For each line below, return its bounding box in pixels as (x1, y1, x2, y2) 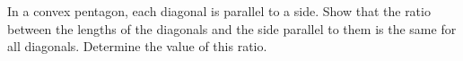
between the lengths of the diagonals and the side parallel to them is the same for (7, 19, 457, 38)
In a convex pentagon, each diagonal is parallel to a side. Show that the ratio (7, 2, 431, 20)
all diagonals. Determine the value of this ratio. (7, 37, 267, 56)
